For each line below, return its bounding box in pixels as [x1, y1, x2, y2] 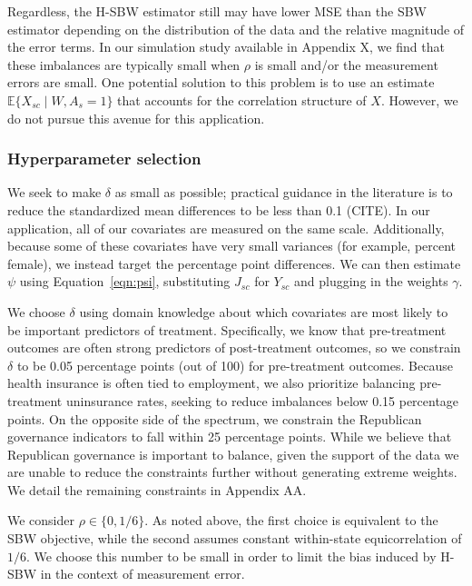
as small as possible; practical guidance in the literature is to [114, 183, 453, 202]
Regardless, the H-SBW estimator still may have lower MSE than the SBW [7, 2, 427, 20]
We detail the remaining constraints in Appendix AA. [7, 480, 307, 499]
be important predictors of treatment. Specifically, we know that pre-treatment [7, 320, 447, 339]
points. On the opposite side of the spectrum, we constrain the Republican [7, 409, 422, 428]
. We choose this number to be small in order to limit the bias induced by [26, 546, 437, 565]
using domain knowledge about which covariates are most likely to [79, 302, 448, 321]
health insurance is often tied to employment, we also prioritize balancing [7, 373, 416, 392]
